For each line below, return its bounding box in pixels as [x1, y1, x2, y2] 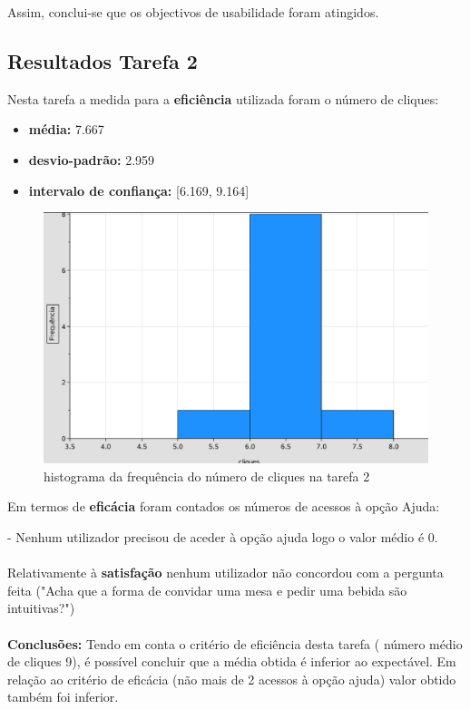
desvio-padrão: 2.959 [28, 150, 155, 169]
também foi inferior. [7, 687, 119, 706]
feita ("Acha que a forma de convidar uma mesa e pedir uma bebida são [7, 580, 407, 599]
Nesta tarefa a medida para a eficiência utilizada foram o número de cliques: [7, 89, 439, 108]
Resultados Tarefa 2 [7, 46, 198, 74]
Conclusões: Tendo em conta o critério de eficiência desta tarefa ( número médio [7, 634, 463, 653]
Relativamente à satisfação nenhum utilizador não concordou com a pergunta [7, 563, 444, 582]
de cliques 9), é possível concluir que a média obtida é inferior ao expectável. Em [7, 652, 456, 671]
